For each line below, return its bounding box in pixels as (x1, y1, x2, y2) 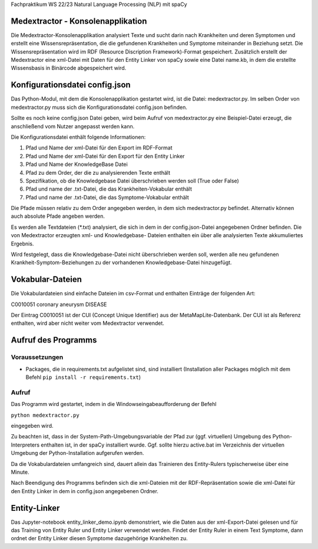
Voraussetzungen (11, 353, 64, 361)
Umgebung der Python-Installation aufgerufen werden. (11, 450, 144, 457)
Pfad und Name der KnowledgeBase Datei (25, 161, 128, 168)
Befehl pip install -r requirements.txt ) (25, 374, 141, 381)
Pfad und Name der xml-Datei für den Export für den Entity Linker (25, 152, 185, 159)
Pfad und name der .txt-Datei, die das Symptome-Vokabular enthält (25, 194, 190, 201)
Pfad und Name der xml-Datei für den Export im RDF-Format (25, 144, 173, 151)
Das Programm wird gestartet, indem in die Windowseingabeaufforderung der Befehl (11, 401, 217, 408)
